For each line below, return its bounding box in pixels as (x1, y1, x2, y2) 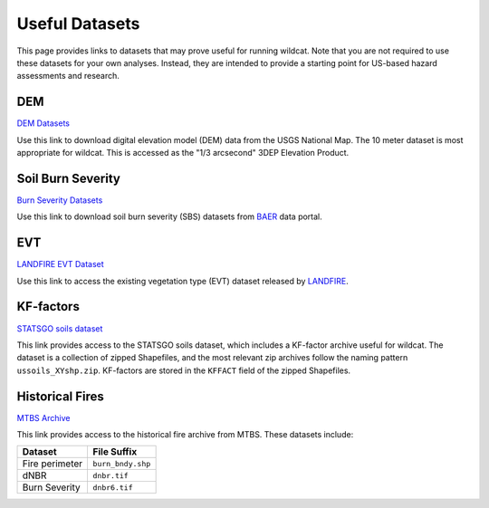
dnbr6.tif (92, 483, 133, 493)
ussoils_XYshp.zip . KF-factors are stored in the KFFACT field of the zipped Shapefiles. (16, 365, 351, 376)
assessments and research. (16, 71, 120, 81)
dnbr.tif (92, 471, 129, 480)
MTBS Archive (16, 412, 71, 423)
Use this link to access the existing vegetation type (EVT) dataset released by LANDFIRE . (16, 275, 349, 286)
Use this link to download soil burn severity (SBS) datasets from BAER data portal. (16, 211, 323, 222)
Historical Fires (16, 388, 104, 404)
